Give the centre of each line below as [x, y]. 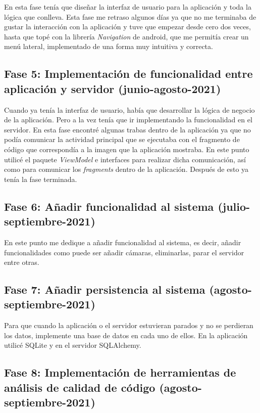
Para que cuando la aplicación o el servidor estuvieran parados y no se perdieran [129, 325]
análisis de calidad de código [80, 387]
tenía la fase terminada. [41, 179]
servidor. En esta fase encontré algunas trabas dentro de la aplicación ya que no [127, 129]
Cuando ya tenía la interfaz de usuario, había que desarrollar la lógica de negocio [129, 109]
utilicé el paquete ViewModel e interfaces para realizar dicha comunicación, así [125, 159]
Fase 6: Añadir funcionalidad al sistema [109, 206]
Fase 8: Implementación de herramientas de [120, 372]
